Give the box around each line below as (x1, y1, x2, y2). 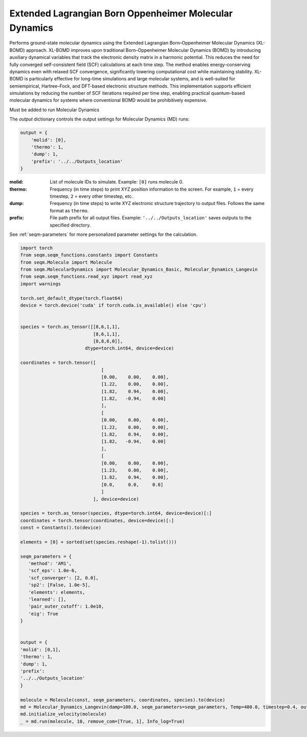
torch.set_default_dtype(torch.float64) (20, 295, 123, 301)
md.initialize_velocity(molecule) (20, 711, 107, 717)
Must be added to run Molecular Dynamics (9, 107, 100, 113)
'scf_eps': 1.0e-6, (28, 568, 77, 574)
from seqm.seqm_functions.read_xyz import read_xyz (20, 274, 153, 279)
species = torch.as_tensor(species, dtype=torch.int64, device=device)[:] (20, 510, 212, 516)
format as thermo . (50, 208, 89, 214)
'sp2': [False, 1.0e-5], (28, 582, 91, 588)
